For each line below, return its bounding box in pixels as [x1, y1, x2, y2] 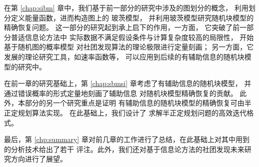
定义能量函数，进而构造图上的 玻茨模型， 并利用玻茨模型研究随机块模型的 [10, 12, 254, 22]
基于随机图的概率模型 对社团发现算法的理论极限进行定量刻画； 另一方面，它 [4, 41, 254, 52]
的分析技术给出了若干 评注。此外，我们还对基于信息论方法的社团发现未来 [4, 143, 244, 154]
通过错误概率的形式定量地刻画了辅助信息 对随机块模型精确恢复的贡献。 [4, 87, 237, 98]
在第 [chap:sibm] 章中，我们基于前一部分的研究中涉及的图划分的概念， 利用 [4, 2, 248, 12]
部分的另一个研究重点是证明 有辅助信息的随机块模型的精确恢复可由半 [24, 97, 251, 108]
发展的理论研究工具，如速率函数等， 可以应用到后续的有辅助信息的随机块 [4, 51, 244, 61]
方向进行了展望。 [10, 153, 67, 164]
